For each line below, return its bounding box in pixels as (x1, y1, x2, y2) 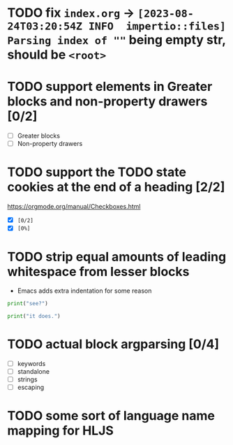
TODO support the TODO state (7, 164, 187, 180)
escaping (17, 383, 45, 392)
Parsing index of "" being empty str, (7, 32, 226, 48)
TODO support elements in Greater (7, 79, 213, 95)
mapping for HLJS (7, 423, 114, 439)
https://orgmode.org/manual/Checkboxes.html (7, 203, 141, 211)
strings (17, 375, 38, 384)
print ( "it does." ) (7, 313, 61, 320)
